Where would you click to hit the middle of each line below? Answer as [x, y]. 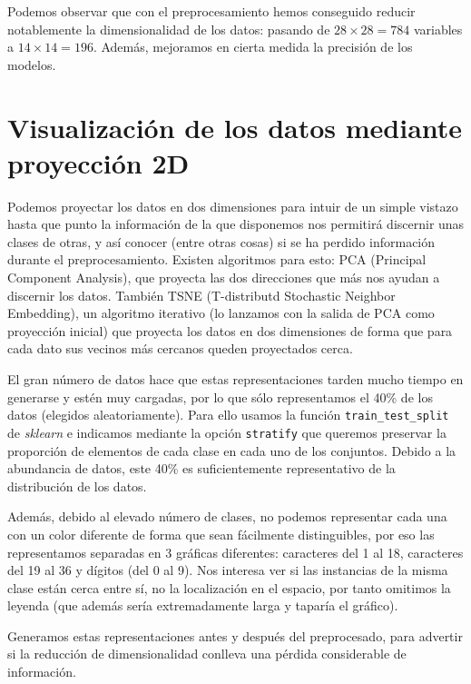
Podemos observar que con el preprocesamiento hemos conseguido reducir [211, 11]
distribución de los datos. [77, 486]
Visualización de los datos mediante [235, 127]
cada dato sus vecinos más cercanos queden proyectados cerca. [180, 348]
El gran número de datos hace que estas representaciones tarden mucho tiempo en [235, 379]
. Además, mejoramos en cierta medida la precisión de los [253, 47]
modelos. [32, 64]
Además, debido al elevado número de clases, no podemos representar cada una [227, 516]
